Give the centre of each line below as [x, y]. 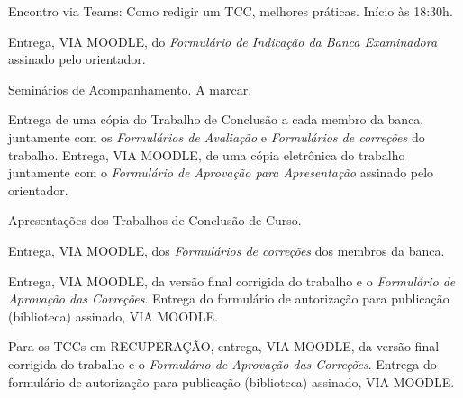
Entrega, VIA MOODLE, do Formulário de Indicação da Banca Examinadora [223, 41]
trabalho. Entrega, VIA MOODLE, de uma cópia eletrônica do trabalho [207, 154]
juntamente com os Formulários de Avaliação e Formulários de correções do [217, 136]
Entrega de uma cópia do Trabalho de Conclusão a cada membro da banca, [216, 119]
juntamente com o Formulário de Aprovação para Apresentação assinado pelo [221, 172]
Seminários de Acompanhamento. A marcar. [130, 89]
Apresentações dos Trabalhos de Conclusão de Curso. [155, 220]
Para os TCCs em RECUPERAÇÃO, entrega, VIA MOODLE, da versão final [224, 346]
